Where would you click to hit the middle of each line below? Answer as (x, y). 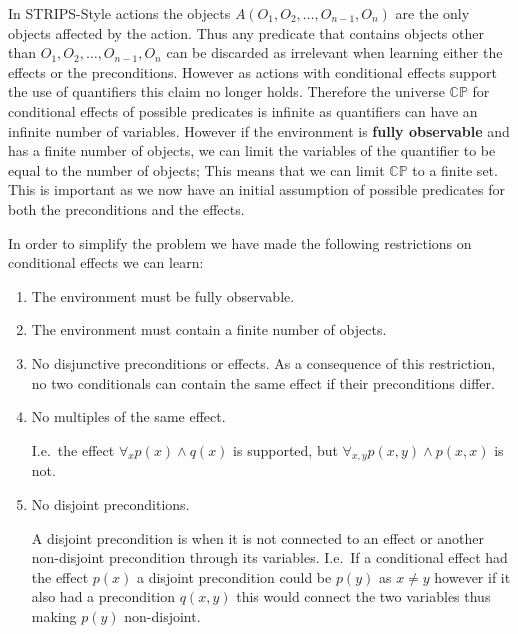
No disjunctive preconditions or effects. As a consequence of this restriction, (263, 362)
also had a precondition (103, 596)
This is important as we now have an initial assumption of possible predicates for (256, 189)
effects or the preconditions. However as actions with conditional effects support (253, 71)
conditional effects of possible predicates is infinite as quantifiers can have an (243, 110)
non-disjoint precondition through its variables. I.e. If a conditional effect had (269, 557)
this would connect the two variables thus (363, 596)
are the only (432, 13)
